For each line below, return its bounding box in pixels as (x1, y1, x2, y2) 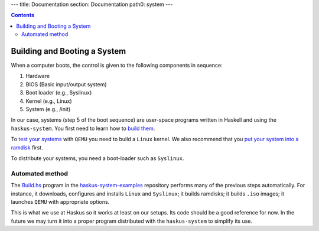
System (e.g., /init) (25, 106, 71, 113)
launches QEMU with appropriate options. (11, 198, 110, 205)
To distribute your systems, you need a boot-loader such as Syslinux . (11, 154, 184, 162)
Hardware (25, 73, 50, 80)
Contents (11, 12, 35, 19)
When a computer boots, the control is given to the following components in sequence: (11, 62, 223, 69)
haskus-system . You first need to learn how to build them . (11, 125, 155, 132)
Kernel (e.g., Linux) (25, 97, 72, 105)
